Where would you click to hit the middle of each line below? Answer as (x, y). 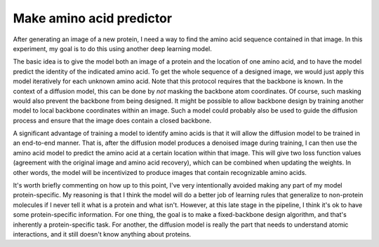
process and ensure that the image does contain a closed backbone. (112, 120)
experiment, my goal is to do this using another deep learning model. (112, 48)
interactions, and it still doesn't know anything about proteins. (102, 234)
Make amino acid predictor (92, 18)
